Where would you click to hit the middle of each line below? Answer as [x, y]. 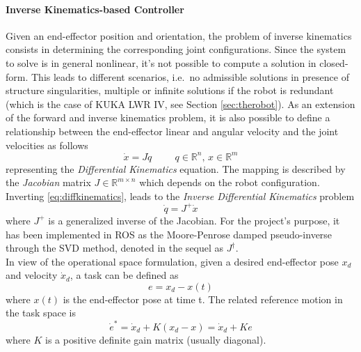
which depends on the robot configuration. [230, 182]
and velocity [32, 275]
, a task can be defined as [124, 275]
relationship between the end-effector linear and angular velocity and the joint [172, 131]
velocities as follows [47, 145]
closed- [334, 62]
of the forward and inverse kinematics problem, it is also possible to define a [168, 117]
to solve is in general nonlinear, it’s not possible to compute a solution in [161, 62]
